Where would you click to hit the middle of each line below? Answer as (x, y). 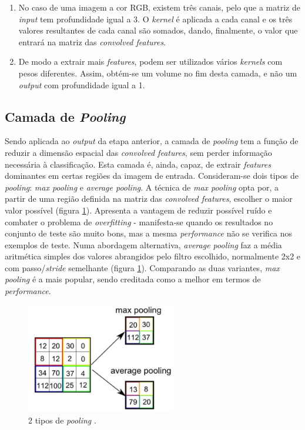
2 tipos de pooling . (62, 420)
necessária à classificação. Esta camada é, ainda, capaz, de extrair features (138, 164)
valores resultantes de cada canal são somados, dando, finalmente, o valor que (158, 30)
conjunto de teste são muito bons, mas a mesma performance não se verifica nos (149, 233)
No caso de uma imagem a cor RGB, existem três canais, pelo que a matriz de (159, 7)
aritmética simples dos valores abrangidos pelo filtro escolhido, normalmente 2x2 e (153, 256)
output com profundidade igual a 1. (82, 84)
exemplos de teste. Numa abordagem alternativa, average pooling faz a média (143, 244)
